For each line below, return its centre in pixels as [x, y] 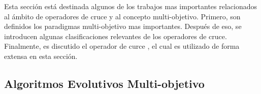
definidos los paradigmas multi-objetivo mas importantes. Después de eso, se [123, 26]
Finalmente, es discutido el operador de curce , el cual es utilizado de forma [122, 46]
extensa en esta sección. [41, 56]
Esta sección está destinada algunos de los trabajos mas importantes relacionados [131, 6]
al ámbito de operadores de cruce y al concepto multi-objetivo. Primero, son [122, 16]
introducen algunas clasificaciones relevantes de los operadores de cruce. [116, 36]
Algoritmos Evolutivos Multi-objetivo [104, 83]
